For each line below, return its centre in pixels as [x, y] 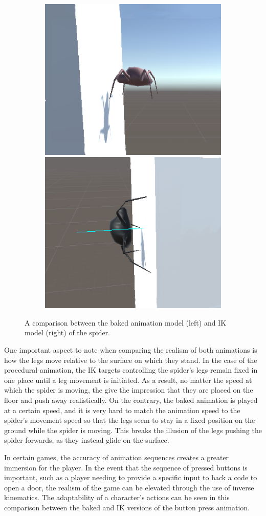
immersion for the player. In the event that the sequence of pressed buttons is [126, 467]
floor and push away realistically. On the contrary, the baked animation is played [131, 400]
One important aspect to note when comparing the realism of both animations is [131, 349]
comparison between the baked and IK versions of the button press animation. [127, 507]
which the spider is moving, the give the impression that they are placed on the [129, 390]
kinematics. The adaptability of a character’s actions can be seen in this [117, 497]
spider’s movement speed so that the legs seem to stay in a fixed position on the [130, 420]
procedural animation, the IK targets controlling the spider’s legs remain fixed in [131, 370]
